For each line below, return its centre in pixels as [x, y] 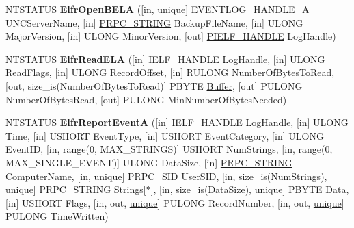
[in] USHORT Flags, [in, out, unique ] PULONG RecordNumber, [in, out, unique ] [175, 202]
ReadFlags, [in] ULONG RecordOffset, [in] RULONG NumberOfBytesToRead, [170, 72]
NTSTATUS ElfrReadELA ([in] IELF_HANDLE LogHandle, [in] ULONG [165, 59]
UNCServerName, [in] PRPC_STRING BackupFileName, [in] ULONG [154, 22]
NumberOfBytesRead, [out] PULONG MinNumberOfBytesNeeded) [146, 99]
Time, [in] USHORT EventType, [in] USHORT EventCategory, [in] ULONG [165, 135]
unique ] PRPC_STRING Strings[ [76, 189]
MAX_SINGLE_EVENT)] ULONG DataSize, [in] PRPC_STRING [149, 162]
